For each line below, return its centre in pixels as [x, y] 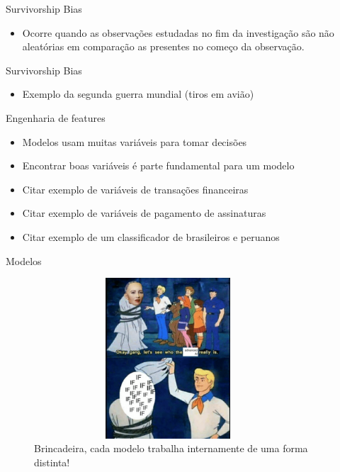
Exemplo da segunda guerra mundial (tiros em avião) [138, 94]
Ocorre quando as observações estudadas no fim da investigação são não [178, 32]
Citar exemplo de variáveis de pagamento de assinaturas [144, 213]
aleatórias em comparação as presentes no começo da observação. [163, 46]
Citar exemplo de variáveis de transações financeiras [135, 189]
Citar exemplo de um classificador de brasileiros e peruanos [151, 236]
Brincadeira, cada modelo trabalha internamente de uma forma [171, 448]
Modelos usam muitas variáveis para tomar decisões [135, 141]
